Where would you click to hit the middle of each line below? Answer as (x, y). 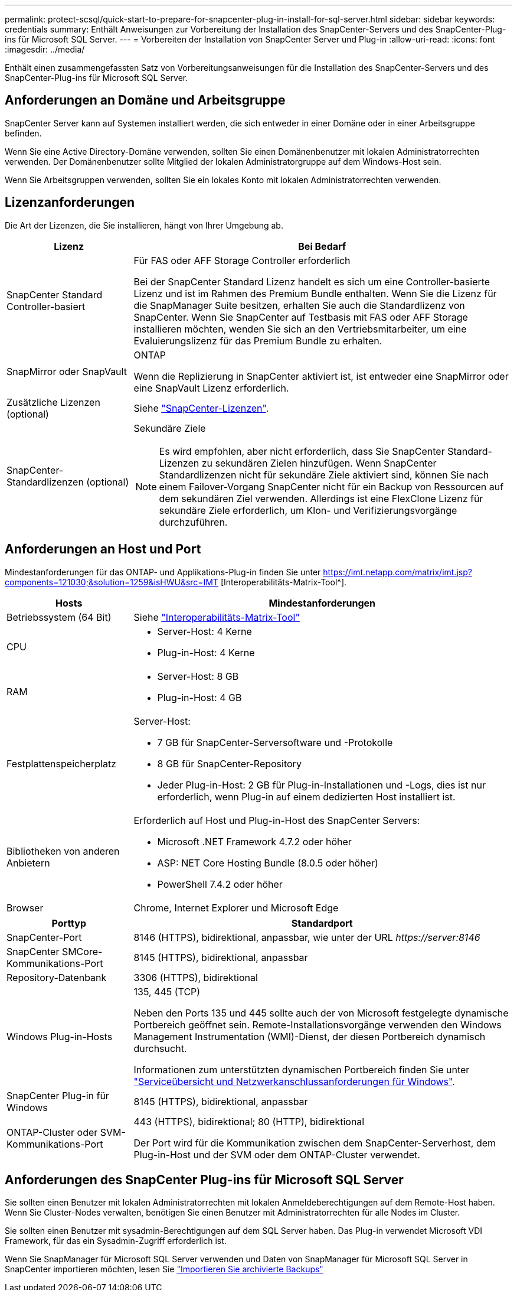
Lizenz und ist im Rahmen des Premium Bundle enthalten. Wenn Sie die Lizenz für (315, 293)
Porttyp (69, 923)
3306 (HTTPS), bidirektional (196, 977)
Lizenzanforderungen (70, 203)
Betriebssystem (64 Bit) (59, 617)
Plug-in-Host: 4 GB (199, 697)
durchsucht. (160, 1048)
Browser (25, 908)
